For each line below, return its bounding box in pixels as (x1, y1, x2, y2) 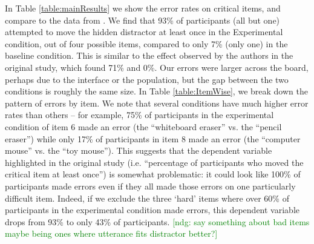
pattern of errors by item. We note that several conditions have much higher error (5, 96, 309, 109)
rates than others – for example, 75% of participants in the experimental (5, 108, 274, 121)
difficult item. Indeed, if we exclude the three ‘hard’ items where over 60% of (5, 191, 289, 204)
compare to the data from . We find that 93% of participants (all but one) (5, 13, 280, 26)
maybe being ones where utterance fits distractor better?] (5, 227, 218, 240)
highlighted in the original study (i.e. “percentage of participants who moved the (5, 156, 304, 168)
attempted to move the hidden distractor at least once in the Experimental (5, 25, 283, 38)
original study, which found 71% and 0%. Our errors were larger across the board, (5, 61, 309, 73)
